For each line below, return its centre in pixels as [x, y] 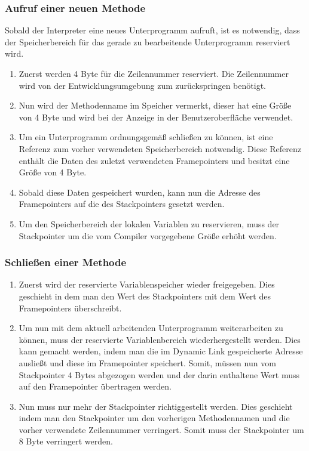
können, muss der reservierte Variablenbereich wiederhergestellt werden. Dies [160, 339]
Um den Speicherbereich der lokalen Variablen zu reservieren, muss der [149, 223]
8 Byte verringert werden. [66, 441]
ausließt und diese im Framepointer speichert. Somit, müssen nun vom [147, 362]
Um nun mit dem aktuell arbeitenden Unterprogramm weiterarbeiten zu [151, 328]
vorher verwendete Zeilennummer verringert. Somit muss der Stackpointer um [161, 429]
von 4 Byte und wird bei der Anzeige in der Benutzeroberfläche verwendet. [156, 117]
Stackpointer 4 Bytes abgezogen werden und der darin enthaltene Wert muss [159, 374]
